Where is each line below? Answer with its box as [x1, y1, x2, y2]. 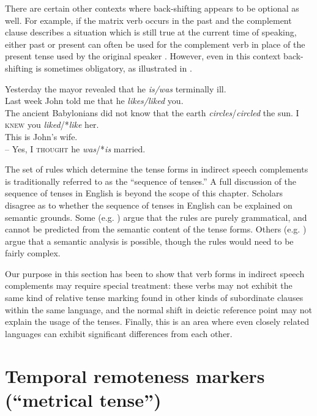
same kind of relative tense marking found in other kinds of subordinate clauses [5, 291, 304, 304]
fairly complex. [5, 247, 61, 259]
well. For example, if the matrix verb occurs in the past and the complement [5, 13, 292, 26]
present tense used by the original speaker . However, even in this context [5, 50, 281, 62]
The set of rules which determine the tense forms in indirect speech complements [5, 163, 308, 176]
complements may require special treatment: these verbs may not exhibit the [5, 279, 293, 292]
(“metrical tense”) [5, 387, 162, 412]
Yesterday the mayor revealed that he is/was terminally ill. [5, 82, 226, 95]
